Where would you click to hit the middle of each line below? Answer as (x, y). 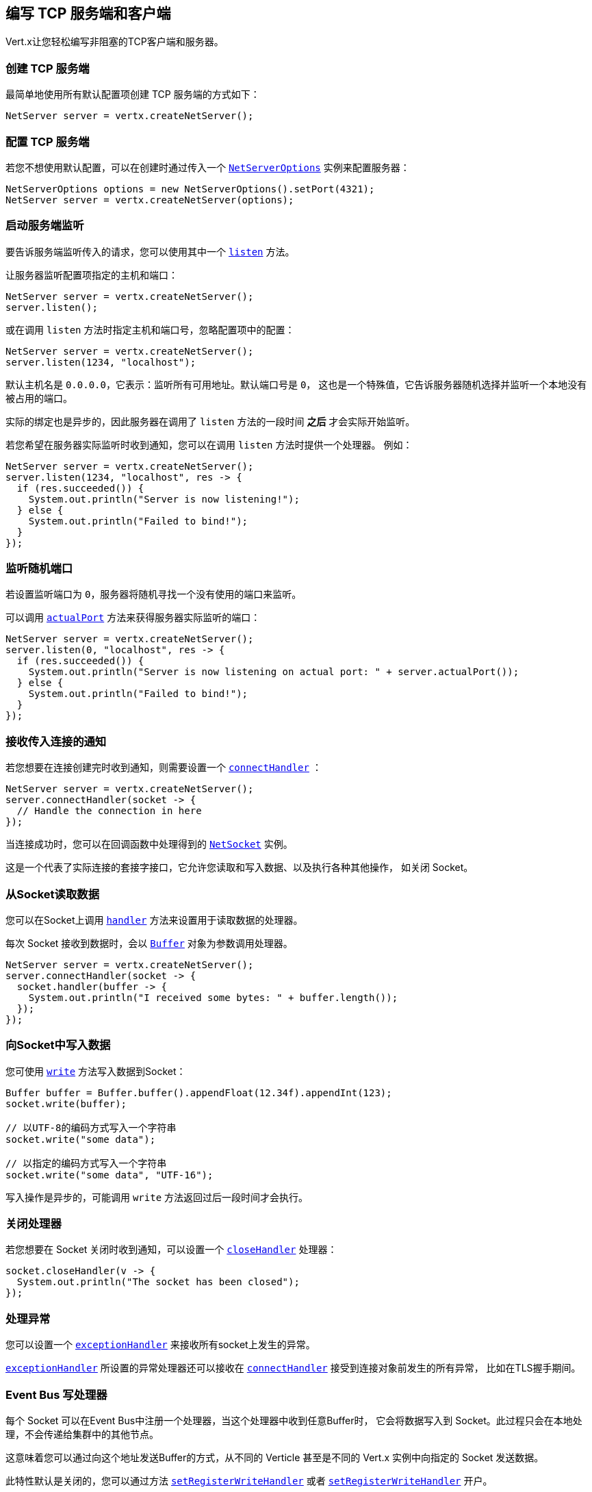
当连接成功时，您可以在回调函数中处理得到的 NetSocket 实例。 (149, 844)
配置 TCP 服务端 (48, 141)
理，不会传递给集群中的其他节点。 (82, 1434)
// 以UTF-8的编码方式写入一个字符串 (91, 1127)
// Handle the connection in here (109, 811)
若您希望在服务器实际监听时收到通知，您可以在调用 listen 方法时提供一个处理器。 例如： (209, 444)
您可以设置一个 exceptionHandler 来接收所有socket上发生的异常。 (160, 1345)
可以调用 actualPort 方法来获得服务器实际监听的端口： (133, 618)
